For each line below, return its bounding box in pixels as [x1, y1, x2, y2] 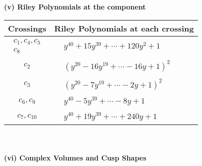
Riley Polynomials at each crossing [54, 22, 194, 34]
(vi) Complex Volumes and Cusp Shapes [4, 152, 146, 162]
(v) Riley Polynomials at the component [4, 1, 146, 11]
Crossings [8, 22, 46, 34]
